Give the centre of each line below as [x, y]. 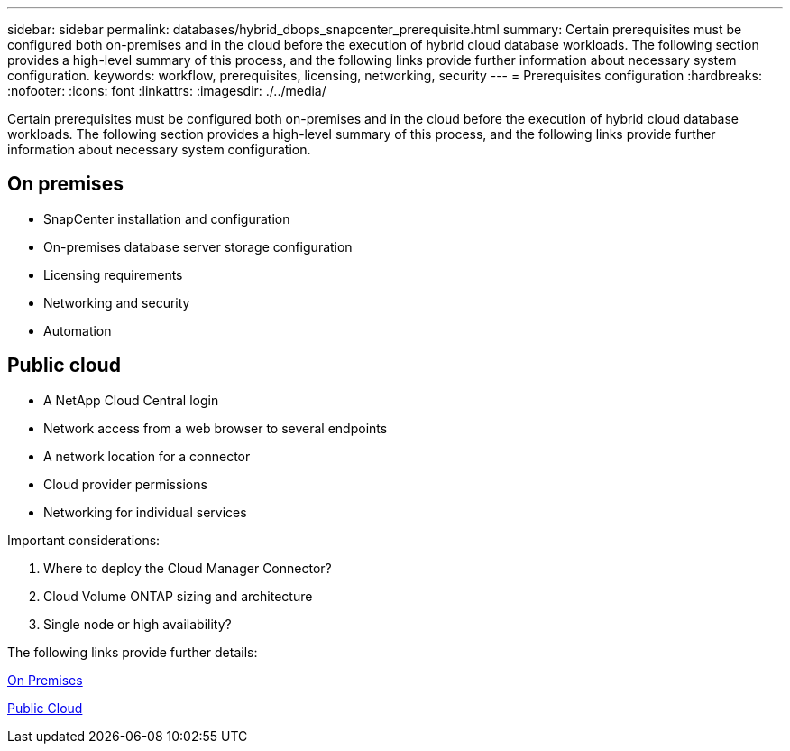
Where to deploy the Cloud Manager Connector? [188, 568]
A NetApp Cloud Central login [131, 400]
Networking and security [117, 302]
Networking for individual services [145, 512]
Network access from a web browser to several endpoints [216, 428]
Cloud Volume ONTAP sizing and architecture [178, 596]
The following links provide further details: [133, 652]
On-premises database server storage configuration [198, 246]
